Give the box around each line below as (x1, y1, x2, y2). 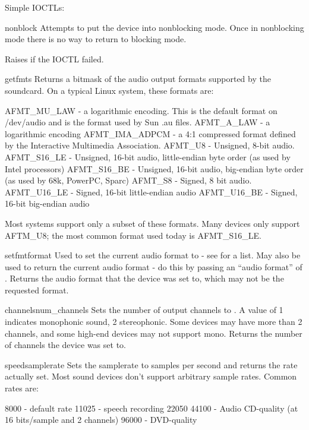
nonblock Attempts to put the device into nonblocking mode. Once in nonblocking (5, 21, 304, 33)
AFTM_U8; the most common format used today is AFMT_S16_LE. (5, 229, 261, 241)
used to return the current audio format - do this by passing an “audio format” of (5, 260, 302, 273)
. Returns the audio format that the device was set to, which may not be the (5, 272, 284, 284)
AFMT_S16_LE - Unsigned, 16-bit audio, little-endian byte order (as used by (5, 150, 291, 163)
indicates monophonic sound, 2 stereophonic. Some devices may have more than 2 (5, 315, 302, 328)
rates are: (5, 382, 39, 394)
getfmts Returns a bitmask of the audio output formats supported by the (5, 72, 271, 85)
